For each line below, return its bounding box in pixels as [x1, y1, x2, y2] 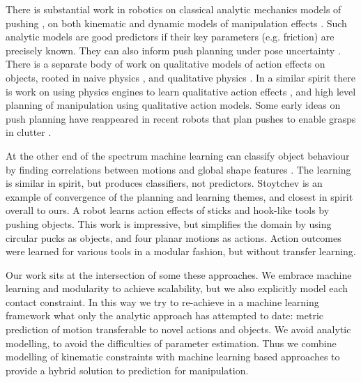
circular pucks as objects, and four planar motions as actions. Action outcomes [6, 230, 341, 245]
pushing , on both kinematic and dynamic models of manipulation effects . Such [6, 15, 347, 30]
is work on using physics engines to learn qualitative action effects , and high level [6, 84, 356, 98]
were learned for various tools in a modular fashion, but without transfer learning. [6, 244, 356, 259]
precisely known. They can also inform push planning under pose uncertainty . [6, 43, 341, 57]
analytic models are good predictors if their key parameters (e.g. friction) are [6, 29, 335, 44]
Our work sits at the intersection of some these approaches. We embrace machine [6, 267, 352, 282]
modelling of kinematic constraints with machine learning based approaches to [6, 349, 340, 364]
